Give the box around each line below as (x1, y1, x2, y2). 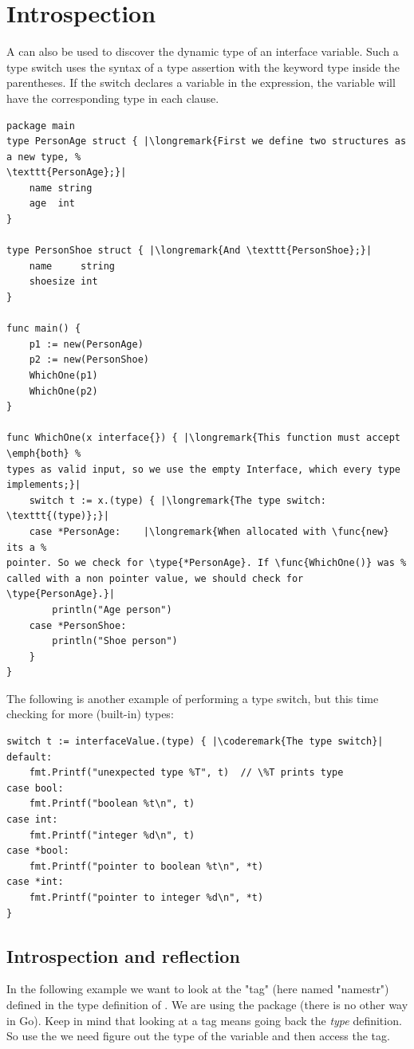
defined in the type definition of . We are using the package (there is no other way (6, 996, 408, 1012)
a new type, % (6, 151, 81, 163)
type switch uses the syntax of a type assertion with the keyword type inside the (6, 58, 400, 75)
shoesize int (29, 276, 98, 288)
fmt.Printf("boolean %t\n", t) (29, 798, 195, 810)
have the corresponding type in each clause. (6, 89, 219, 106)
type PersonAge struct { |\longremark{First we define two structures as (6, 136, 407, 147)
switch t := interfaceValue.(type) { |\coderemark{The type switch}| (6, 736, 384, 748)
